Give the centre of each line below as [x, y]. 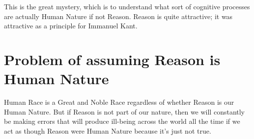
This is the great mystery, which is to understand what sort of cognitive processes [127, 6]
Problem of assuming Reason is [112, 59]
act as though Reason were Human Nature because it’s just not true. [108, 130]
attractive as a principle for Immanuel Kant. [71, 26]
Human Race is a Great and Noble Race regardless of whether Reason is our [119, 102]
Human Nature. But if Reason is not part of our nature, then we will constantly [125, 111]
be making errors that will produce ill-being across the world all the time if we [122, 121]
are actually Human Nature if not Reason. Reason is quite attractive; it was [118, 16]
